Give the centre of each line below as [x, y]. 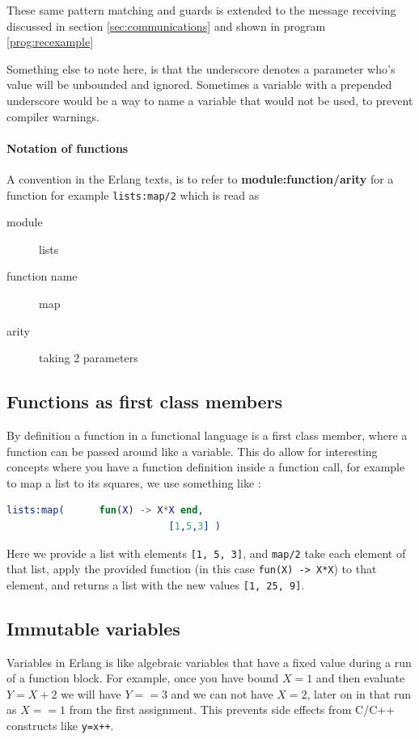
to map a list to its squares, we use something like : [134, 482]
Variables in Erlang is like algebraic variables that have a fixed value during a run [209, 662]
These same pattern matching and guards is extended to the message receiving [201, 10]
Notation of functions [68, 148]
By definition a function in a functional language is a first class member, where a [207, 435]
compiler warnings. [53, 116]
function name [42, 276]
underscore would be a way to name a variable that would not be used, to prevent [210, 100]
